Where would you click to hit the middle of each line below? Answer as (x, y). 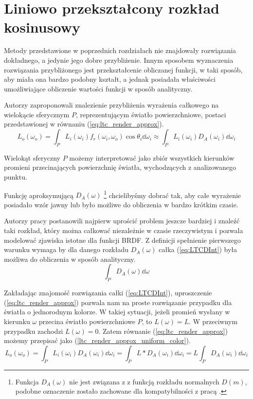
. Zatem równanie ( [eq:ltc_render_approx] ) (163, 331)
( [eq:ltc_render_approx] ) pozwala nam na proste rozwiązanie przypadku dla (118, 302)
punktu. (16, 177)
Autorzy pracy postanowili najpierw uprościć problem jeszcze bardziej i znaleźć (122, 221)
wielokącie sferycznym (37, 114)
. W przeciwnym (213, 321)
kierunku (17, 321)
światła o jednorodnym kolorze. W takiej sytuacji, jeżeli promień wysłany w (117, 312)
